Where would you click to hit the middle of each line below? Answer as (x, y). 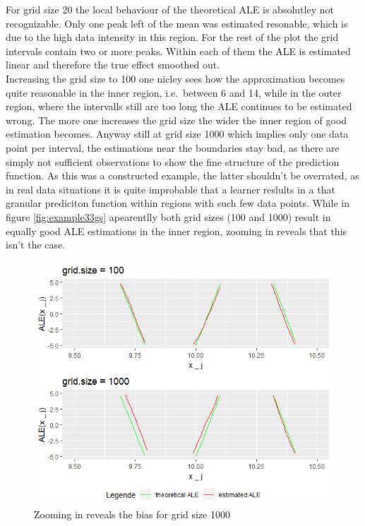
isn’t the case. (36, 245)
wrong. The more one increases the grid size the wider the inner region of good (176, 120)
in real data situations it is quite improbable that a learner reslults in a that (170, 189)
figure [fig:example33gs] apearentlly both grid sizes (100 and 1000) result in (168, 216)
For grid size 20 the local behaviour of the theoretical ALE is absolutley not (170, 9)
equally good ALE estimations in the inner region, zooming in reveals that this (176, 231)
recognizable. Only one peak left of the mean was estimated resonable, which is (177, 23)
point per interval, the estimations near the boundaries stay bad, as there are (173, 147)
